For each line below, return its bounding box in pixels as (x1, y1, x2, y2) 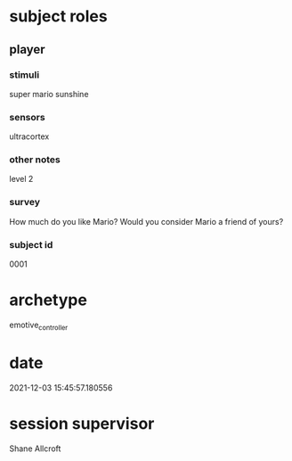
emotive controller (9, 319, 69, 332)
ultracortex (9, 131, 50, 142)
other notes (9, 153, 61, 166)
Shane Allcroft (9, 443, 61, 454)
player (9, 42, 46, 57)
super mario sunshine (9, 88, 89, 99)
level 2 (9, 174, 34, 185)
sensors (9, 111, 46, 123)
